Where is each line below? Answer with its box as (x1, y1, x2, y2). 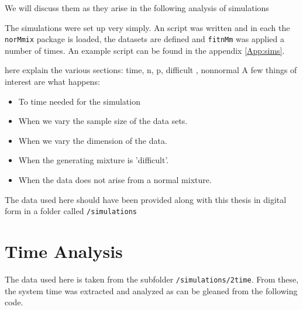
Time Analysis (5, 239, 123, 263)
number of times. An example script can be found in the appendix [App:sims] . (5, 44, 285, 56)
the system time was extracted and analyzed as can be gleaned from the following (5, 284, 298, 297)
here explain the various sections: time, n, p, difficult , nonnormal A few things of (5, 64, 297, 76)
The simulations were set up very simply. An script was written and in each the (5, 21, 290, 33)
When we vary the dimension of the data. (18, 134, 167, 146)
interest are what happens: (5, 75, 100, 88)
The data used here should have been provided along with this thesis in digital (5, 193, 287, 205)
